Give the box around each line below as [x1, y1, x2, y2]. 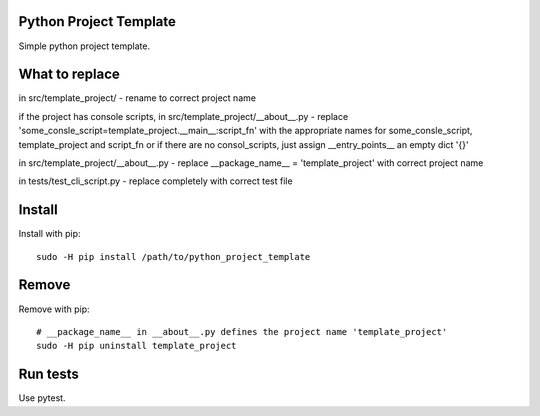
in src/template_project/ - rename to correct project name [18, 92, 257, 104]
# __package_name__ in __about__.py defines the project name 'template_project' [36, 326, 448, 337]
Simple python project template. [18, 40, 150, 52]
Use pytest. [18, 392, 66, 404]
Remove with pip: [18, 303, 90, 315]
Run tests [18, 366, 79, 383]
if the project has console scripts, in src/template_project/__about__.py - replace [18, 110, 349, 122]
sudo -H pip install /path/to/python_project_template [36, 251, 311, 262]
